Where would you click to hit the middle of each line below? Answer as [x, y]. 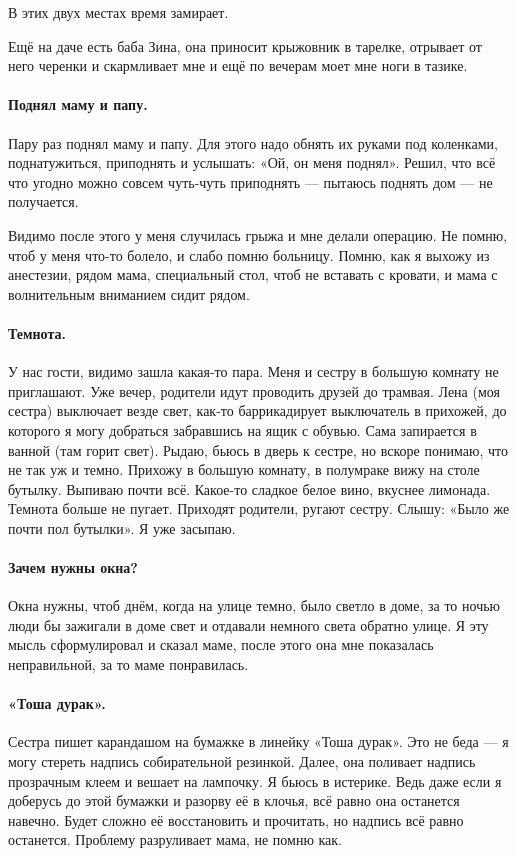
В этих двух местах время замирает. [118, 12]
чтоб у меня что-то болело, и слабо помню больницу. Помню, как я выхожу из [249, 254]
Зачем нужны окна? [73, 567]
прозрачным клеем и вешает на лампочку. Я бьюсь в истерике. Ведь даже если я [255, 780]
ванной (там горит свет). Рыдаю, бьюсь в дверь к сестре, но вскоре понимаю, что [258, 449]
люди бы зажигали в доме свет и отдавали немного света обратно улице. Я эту [248, 624]
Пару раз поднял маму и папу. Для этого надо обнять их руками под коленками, [253, 142]
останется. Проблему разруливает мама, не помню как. [175, 839]
